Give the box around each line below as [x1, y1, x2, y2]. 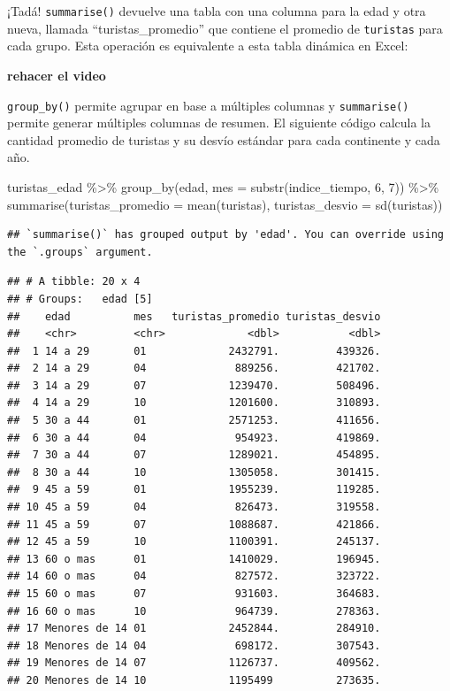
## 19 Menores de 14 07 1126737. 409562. [7, 656, 381, 670]
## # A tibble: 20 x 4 [7, 275, 141, 288]
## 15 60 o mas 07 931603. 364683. [7, 587, 381, 600]
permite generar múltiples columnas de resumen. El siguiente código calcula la [7, 113, 431, 132]
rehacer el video [7, 65, 106, 84]
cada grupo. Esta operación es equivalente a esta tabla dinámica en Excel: [7, 36, 408, 55]
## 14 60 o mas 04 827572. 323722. [7, 570, 381, 583]
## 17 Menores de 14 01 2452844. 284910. [7, 622, 381, 635]
